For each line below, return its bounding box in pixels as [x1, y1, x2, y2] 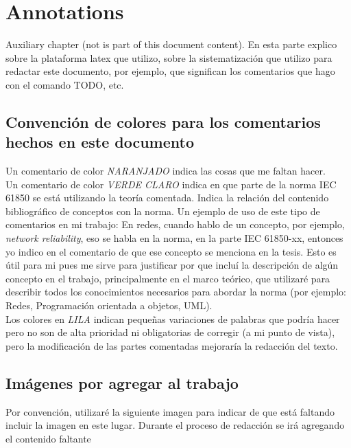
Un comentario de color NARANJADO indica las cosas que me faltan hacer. [5, 164, 326, 178]
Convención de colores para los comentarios [5, 111, 321, 132]
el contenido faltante [5, 431, 91, 445]
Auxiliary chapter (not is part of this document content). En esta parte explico [5, 37, 337, 52]
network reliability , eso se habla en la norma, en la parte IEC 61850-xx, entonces [5, 231, 343, 245]
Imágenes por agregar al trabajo [5, 372, 239, 393]
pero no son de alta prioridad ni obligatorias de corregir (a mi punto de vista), [5, 325, 335, 339]
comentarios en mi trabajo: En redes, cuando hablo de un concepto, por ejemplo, [5, 217, 345, 232]
